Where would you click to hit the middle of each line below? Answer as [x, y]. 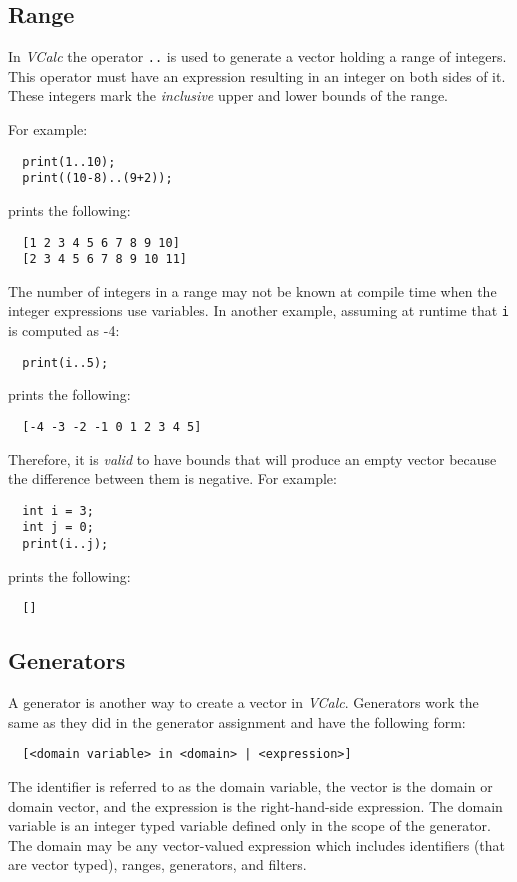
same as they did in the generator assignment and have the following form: [237, 721]
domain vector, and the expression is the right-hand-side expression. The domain [255, 805]
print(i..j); [65, 544]
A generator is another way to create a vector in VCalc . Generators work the [243, 702]
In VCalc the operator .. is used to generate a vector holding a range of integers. [257, 56]
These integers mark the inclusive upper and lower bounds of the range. [228, 95]
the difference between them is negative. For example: [172, 478]
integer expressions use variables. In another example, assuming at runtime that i [258, 310]
